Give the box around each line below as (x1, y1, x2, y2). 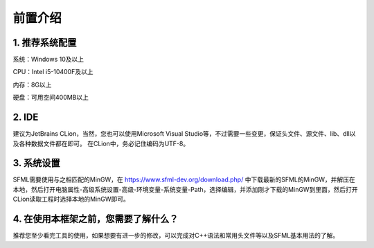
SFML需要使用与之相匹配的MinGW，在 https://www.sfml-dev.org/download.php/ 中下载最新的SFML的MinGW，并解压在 (12, 175, 356, 184)
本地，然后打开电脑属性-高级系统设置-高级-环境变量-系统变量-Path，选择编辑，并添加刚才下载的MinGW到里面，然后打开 (12, 185, 358, 193)
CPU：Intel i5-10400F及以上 (12, 68, 93, 76)
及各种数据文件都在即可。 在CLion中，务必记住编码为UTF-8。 (12, 139, 190, 148)
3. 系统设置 (12, 157, 60, 169)
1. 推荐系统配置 (12, 37, 77, 48)
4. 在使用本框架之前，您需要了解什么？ (12, 213, 179, 225)
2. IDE (12, 112, 39, 123)
